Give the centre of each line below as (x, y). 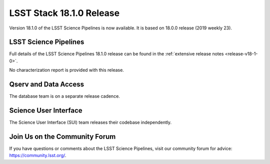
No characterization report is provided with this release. (67, 70)
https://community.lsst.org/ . (38, 156)
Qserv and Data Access (47, 84)
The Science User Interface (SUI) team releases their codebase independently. (90, 123)
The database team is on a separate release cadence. (64, 96)
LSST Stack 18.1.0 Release (64, 13)
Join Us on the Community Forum (62, 136)
